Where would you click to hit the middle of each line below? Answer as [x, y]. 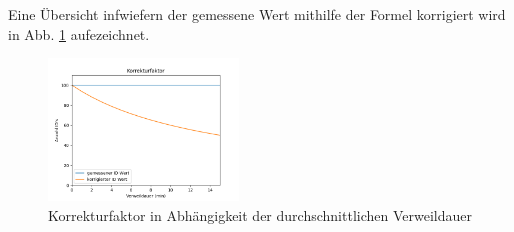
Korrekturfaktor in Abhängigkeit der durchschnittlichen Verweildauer [260, 214]
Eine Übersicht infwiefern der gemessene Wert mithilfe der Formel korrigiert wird [257, 14]
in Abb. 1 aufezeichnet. [79, 33]
